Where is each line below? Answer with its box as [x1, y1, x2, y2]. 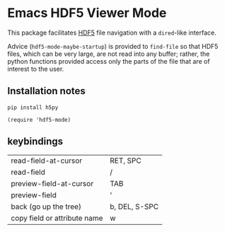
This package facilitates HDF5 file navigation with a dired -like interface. [7, 28, 217, 37]
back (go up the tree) [11, 202, 81, 211]
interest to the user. [7, 64, 64, 73]
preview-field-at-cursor [11, 178, 94, 188]
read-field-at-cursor [11, 156, 83, 166]
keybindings [7, 136, 64, 148]
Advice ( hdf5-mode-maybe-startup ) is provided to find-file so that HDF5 [7, 42, 219, 50]
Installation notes [7, 85, 86, 97]
